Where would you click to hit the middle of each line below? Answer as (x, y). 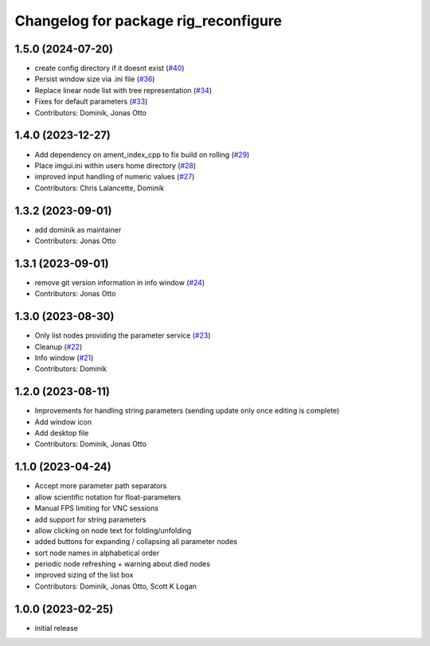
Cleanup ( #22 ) (59, 346)
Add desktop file (62, 433)
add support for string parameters (90, 519)
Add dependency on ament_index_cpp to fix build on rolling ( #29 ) (142, 155)
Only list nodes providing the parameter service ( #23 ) (123, 335)
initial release (57, 628)
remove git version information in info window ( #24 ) (120, 282)
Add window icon (63, 421)
